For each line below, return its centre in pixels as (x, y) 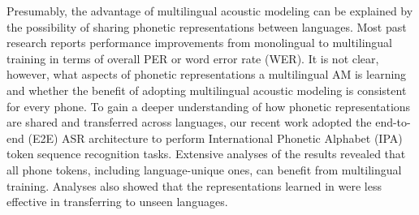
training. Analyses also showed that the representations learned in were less (194, 185)
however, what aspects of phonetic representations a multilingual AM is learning (207, 74)
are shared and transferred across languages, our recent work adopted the (189, 122)
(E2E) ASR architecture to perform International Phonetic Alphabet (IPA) (215, 138)
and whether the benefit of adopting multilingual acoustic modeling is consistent (207, 90)
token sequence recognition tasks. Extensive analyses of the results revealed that (206, 154)
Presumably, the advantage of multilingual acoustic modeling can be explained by (210, 11)
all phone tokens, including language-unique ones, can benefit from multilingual (204, 169)
